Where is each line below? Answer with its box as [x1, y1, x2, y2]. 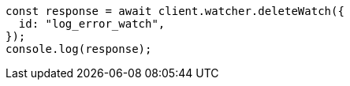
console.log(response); [6, 43, 152, 55]
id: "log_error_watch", [18, 17, 166, 30]
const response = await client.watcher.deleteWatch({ [6, 5, 344, 17]
